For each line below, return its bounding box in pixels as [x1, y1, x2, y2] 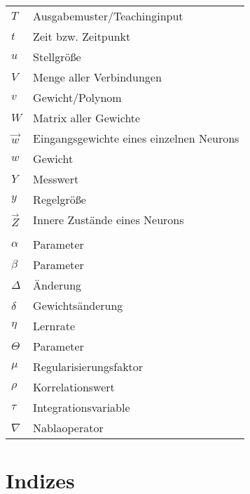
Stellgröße [33, 48, 81, 65]
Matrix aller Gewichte [33, 110, 141, 126]
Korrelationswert [33, 379, 115, 395]
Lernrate [33, 318, 75, 334]
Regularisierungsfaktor [33, 358, 144, 375]
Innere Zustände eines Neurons [33, 212, 184, 228]
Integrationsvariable [33, 399, 130, 415]
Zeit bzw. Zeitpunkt [33, 28, 131, 44]
